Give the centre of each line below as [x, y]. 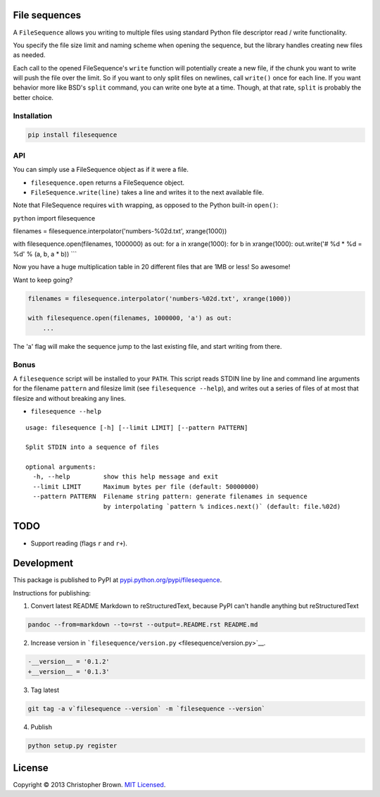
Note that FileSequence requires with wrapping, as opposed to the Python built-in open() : [146, 205]
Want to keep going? [43, 280]
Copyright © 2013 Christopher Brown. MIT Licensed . [89, 785]
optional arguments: [61, 467]
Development [43, 563]
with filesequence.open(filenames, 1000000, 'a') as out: [130, 318]
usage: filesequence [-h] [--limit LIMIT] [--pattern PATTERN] [137, 427]
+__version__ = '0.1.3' [69, 672]
